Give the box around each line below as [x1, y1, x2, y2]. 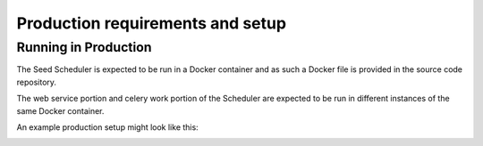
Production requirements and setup [16, 13, 286, 33]
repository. [16, 77, 57, 87]
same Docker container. [16, 105, 105, 116]
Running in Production [16, 39, 152, 55]
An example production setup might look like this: [16, 121, 199, 133]
